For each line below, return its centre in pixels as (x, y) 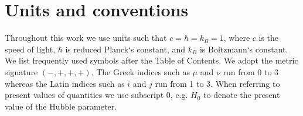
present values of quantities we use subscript (84, 95)
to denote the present (242, 95)
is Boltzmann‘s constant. (244, 49)
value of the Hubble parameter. (61, 106)
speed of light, (30, 49)
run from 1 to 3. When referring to (217, 83)
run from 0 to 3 (251, 71)
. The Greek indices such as (140, 71)
